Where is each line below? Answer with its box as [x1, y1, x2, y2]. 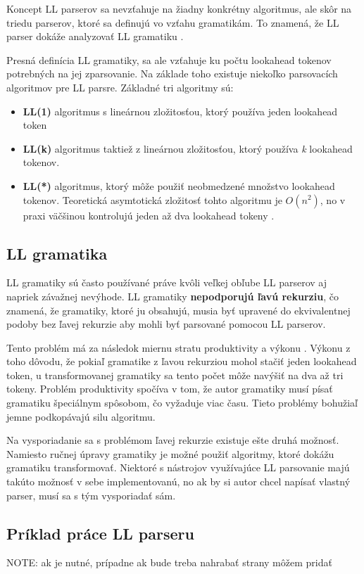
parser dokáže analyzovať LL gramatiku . [6, 29, 184, 44]
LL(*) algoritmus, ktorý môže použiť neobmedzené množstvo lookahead [23, 178, 335, 193]
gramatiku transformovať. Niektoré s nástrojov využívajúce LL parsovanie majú [6, 460, 350, 475]
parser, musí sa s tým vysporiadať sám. [6, 487, 176, 502]
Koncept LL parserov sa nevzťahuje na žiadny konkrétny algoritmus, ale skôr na [6, 1, 352, 15]
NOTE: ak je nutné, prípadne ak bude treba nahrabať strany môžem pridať [6, 555, 332, 570]
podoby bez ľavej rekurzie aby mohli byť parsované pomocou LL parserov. [6, 317, 326, 331]
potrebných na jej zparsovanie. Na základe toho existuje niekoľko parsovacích [6, 66, 338, 81]
